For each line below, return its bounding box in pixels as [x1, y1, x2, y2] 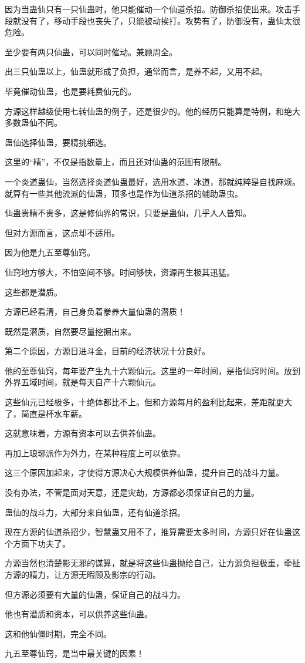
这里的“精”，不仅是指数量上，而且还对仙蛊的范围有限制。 [5, 156, 226, 168]
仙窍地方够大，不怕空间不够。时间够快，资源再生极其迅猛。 [5, 265, 235, 278]
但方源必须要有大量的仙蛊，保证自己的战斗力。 [5, 588, 185, 600]
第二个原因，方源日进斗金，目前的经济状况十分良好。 [5, 345, 210, 357]
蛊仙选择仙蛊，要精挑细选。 [5, 136, 111, 148]
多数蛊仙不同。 [5, 116, 62, 129]
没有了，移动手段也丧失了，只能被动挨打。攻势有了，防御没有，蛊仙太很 [21, 14, 300, 26]
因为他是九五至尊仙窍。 [5, 246, 95, 258]
